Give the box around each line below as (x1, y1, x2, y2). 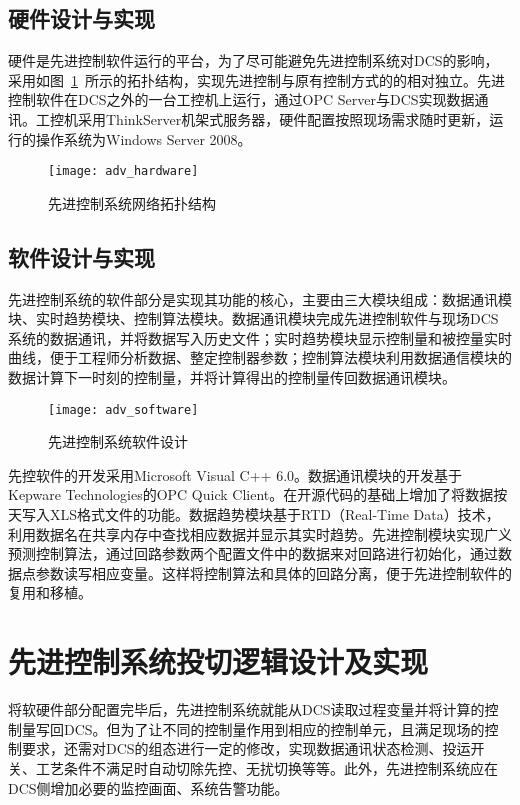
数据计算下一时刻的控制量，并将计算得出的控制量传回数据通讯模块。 (8, 367, 456, 387)
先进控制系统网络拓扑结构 (48, 192, 216, 213)
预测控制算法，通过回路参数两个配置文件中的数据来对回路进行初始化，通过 (8, 543, 498, 564)
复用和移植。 (8, 582, 92, 603)
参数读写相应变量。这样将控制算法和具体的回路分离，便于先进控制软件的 (35, 562, 512, 583)
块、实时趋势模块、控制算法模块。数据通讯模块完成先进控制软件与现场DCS (8, 308, 499, 329)
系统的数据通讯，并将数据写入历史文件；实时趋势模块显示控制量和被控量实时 (8, 327, 512, 348)
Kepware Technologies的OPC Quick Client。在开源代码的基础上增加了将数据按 (8, 484, 508, 505)
